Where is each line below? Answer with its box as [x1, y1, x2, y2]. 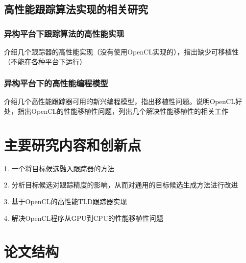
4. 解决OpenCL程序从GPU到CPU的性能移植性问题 [4, 212, 163, 223]
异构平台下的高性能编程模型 [4, 77, 108, 89]
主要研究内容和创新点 [4, 134, 142, 155]
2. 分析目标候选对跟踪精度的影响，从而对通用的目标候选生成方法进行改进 [4, 180, 238, 190]
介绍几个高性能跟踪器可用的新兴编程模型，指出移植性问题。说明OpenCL [4, 96, 235, 106]
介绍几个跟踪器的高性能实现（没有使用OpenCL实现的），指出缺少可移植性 [4, 47, 239, 56]
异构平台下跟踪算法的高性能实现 [4, 27, 124, 39]
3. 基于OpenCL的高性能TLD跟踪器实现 [4, 196, 127, 206]
